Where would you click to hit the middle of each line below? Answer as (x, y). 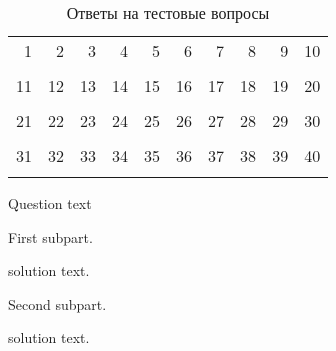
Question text (50, 203)
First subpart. (50, 236)
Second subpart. (57, 303)
